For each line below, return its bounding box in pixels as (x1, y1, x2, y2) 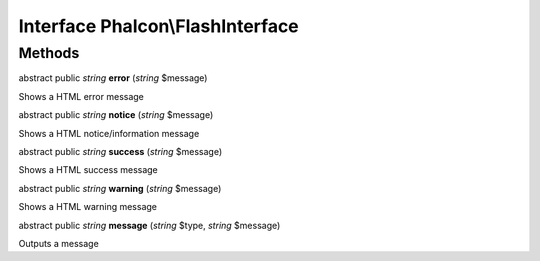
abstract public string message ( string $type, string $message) (18, 219, 281, 231)
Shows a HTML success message (18, 164, 159, 176)
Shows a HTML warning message (18, 201, 158, 213)
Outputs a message (18, 237, 99, 249)
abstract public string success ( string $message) (18, 145, 223, 157)
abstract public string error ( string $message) (18, 72, 208, 84)
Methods (18, 44, 80, 62)
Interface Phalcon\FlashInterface (18, 15, 299, 37)
